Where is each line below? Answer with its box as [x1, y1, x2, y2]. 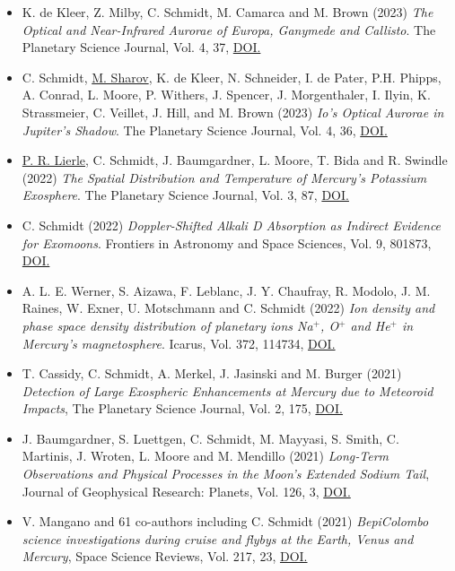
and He [350, 316, 390, 334]
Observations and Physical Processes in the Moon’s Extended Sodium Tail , [22, 464, 430, 483]
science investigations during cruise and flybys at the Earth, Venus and [22, 529, 414, 548]
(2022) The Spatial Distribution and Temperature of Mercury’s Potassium [22, 168, 427, 186]
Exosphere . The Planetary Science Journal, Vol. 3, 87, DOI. [22, 186, 349, 204]
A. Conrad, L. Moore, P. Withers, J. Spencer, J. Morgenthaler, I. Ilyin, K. [22, 85, 431, 104]
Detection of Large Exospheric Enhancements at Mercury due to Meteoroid [22, 381, 433, 400]
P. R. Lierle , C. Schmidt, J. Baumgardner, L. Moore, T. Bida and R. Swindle [22, 151, 448, 169]
